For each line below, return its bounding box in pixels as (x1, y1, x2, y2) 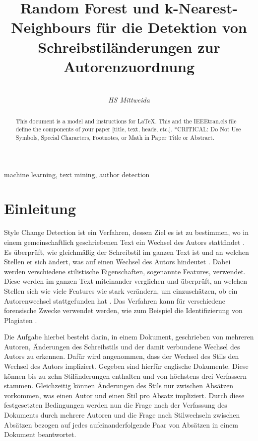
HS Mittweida (108, 95, 150, 105)
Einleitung (4, 198, 76, 219)
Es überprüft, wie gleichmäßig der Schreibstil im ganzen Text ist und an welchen (4, 246, 249, 257)
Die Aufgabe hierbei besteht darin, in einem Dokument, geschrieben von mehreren (4, 331, 254, 342)
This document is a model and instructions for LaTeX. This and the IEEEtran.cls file (15, 116, 237, 125)
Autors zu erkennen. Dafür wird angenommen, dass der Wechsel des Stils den (4, 351, 239, 361)
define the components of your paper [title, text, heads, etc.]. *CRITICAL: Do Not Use (15, 125, 241, 133)
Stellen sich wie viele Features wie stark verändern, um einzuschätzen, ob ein (4, 285, 238, 296)
